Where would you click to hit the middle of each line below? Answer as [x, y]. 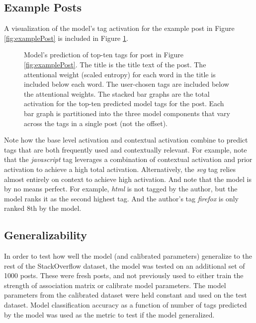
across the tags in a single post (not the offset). [96, 123]
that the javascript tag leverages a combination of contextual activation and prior [128, 159]
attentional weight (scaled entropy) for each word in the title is [120, 74]
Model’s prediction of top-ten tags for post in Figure [104, 55]
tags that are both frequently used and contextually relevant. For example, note [126, 149]
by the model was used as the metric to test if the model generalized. [109, 314]
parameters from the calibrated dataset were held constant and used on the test [126, 295]
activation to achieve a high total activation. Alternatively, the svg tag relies [120, 169]
